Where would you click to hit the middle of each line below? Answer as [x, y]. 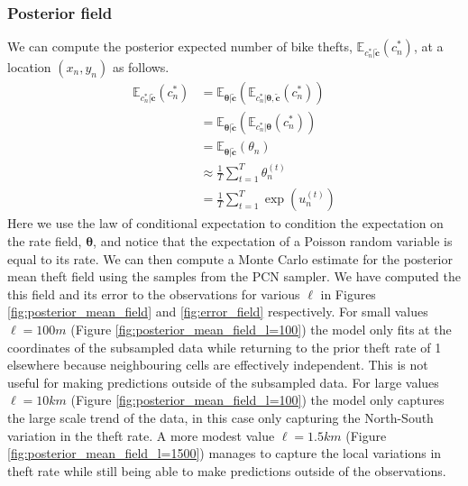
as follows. [141, 66]
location [29, 66]
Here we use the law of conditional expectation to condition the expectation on [225, 223]
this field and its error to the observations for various [154, 293]
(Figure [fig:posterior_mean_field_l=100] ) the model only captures [257, 400]
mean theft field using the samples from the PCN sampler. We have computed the [234, 276]
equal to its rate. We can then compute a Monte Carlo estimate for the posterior [230, 258]
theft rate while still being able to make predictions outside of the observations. [227, 470]
